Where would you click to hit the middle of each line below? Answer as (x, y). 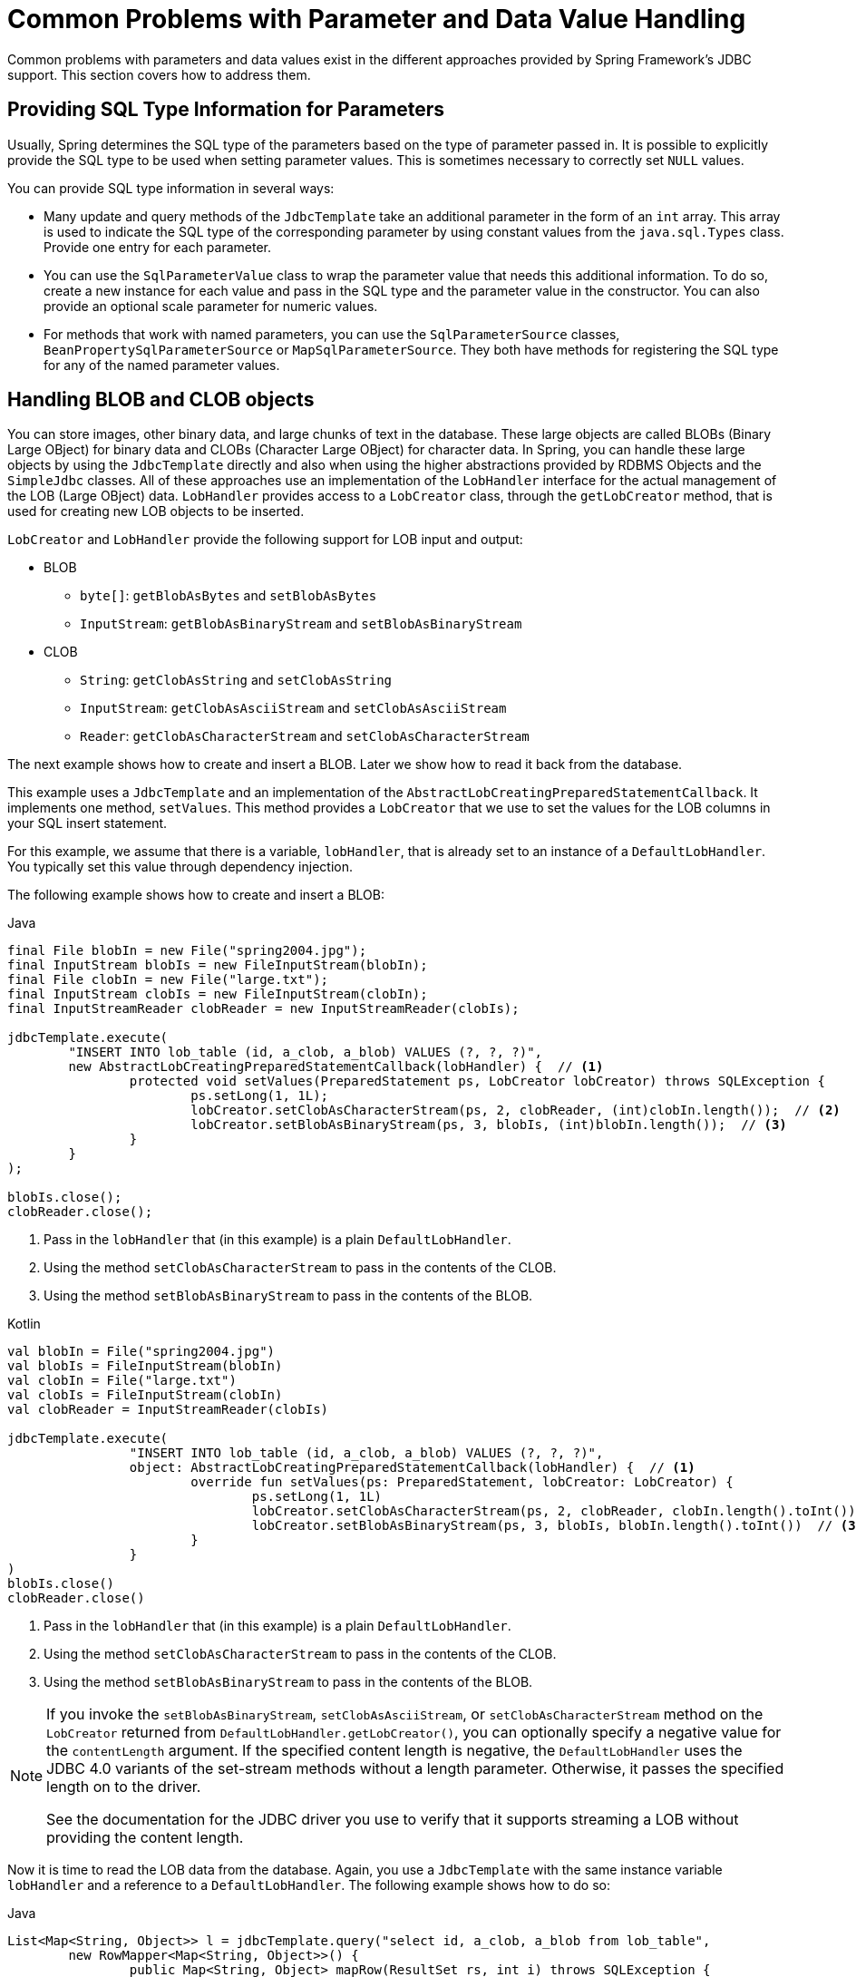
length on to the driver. (124, 1787)
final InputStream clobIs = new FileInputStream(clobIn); (218, 994)
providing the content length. (145, 1838)
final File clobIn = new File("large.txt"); (168, 980)
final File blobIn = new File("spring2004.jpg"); (187, 951)
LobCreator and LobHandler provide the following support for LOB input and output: (265, 540)
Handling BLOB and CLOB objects (161, 400)
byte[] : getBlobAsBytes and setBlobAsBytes (229, 596)
